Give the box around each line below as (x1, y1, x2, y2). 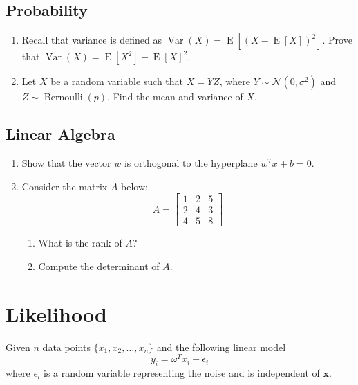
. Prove (322, 33, 352, 47)
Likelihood (6, 299, 107, 328)
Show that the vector (21, 156, 111, 170)
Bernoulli (44, 93, 83, 103)
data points (42, 339, 91, 354)
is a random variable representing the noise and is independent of (44, 366, 320, 380)
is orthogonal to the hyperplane (124, 156, 258, 170)
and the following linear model (156, 339, 286, 354)
